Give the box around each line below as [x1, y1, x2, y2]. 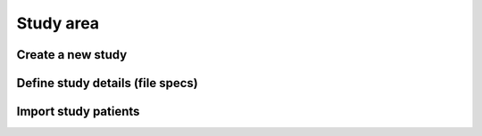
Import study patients [16, 104, 140, 119]
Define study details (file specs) [16, 76, 198, 91]
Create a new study [16, 47, 128, 62]
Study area [16, 13, 100, 33]
